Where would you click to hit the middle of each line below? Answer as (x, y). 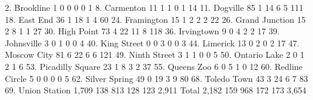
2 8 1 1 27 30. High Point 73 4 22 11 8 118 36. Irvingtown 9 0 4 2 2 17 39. (142, 31)
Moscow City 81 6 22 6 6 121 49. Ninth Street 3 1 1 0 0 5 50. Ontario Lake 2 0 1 (155, 55)
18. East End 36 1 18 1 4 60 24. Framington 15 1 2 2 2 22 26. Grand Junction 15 (155, 19)
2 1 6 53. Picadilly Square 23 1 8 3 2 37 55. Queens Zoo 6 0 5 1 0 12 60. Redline (154, 66)
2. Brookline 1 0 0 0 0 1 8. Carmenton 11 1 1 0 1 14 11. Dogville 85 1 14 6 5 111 (154, 7)
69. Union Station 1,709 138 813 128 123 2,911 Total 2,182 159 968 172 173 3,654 (156, 90)
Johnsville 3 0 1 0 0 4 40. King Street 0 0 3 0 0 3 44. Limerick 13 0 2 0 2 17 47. (152, 42)
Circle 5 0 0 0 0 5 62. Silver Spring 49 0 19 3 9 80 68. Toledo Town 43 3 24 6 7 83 (156, 78)
